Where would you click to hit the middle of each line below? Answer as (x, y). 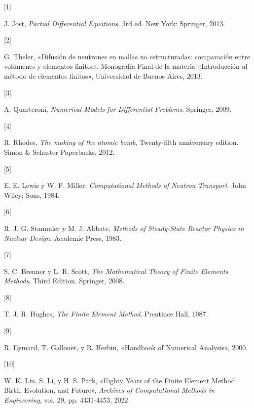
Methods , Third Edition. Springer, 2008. (64, 281)
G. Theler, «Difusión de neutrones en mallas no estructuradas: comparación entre (127, 56)
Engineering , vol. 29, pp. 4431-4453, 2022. (67, 400)
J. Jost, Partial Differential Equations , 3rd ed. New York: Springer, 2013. (115, 23)
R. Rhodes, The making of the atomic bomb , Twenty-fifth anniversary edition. (121, 142)
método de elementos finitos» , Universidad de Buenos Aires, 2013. (103, 75)
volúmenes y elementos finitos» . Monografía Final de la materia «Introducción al (126, 66)
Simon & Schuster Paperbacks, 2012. (59, 152)
